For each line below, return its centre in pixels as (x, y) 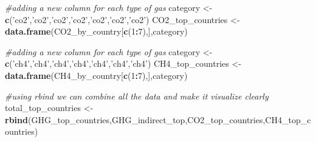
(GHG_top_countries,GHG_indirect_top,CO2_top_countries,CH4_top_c (169, 119)
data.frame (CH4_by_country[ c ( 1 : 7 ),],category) (96, 75)
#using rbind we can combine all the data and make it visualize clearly (137, 96)
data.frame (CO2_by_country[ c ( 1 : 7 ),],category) (96, 31)
